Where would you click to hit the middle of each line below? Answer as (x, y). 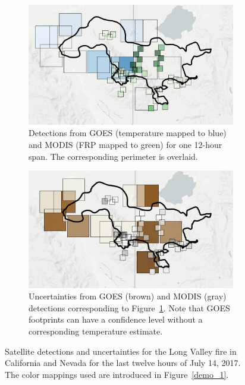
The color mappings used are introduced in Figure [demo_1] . (117, 374)
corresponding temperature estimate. (96, 331)
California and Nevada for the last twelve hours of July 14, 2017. (123, 363)
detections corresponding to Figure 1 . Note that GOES (129, 307)
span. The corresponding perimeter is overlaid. (113, 156)
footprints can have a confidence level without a (116, 319)
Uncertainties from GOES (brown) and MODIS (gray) (128, 296)
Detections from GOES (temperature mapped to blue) (128, 133)
